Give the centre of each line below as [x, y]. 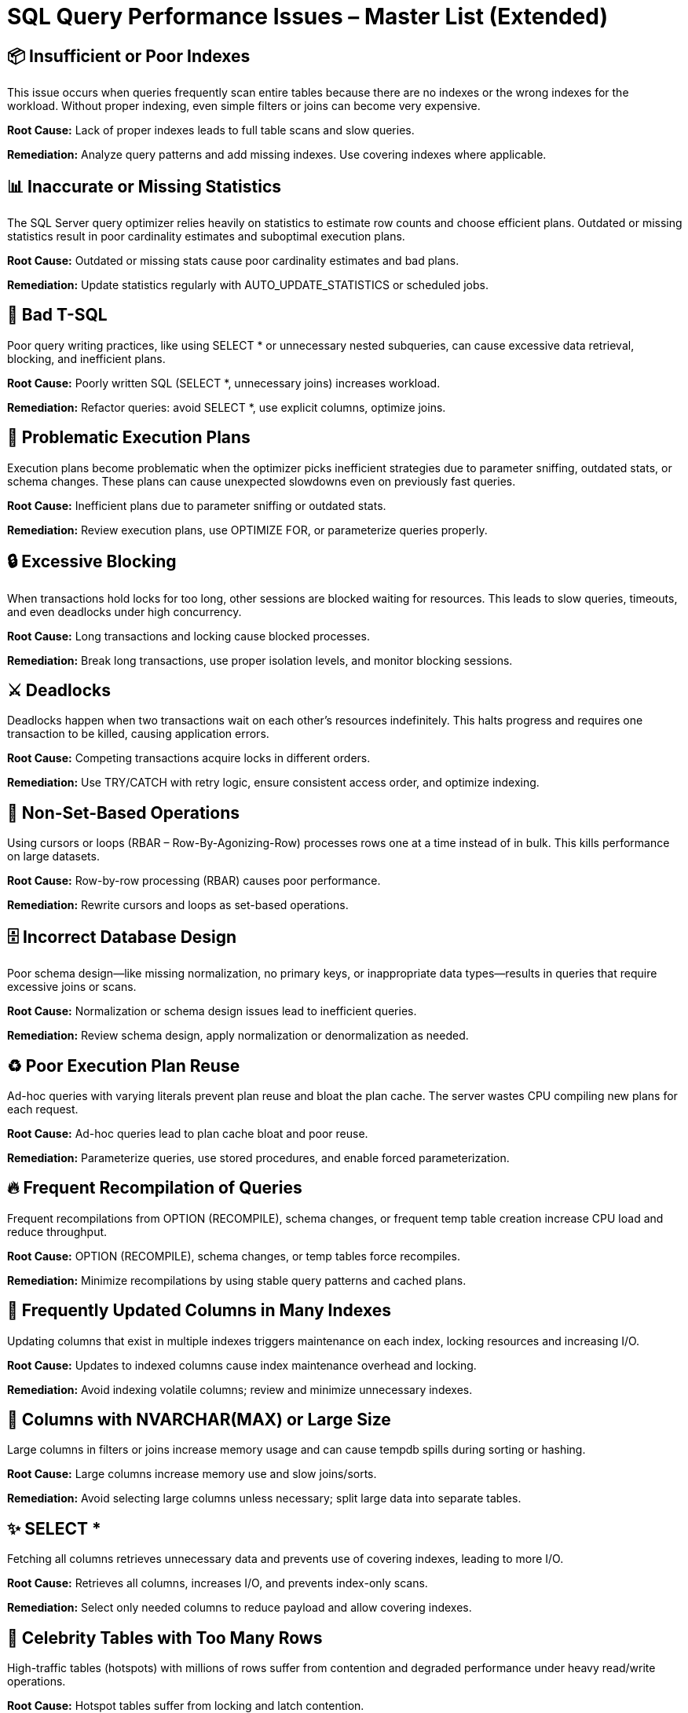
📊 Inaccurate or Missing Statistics [144, 186]
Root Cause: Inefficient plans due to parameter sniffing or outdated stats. [197, 505]
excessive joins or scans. [72, 987]
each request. [43, 1109]
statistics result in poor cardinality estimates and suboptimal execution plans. [206, 237]
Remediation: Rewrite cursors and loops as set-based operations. [178, 905]
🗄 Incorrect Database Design [122, 937]
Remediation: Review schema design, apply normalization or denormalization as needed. [238, 1036]
